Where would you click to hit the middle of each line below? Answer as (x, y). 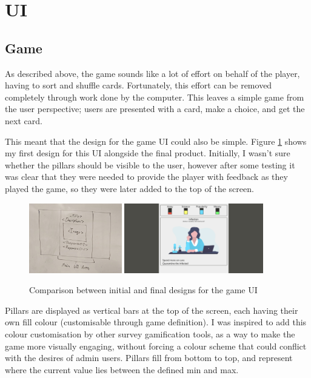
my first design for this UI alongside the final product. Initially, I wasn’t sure (148, 153)
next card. (24, 120)
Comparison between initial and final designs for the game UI (143, 290)
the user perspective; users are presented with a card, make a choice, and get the (155, 109)
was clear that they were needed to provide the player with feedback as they (146, 177)
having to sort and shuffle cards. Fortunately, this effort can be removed (139, 85)
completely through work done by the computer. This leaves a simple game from (155, 97)
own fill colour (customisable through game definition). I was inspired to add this (156, 322)
